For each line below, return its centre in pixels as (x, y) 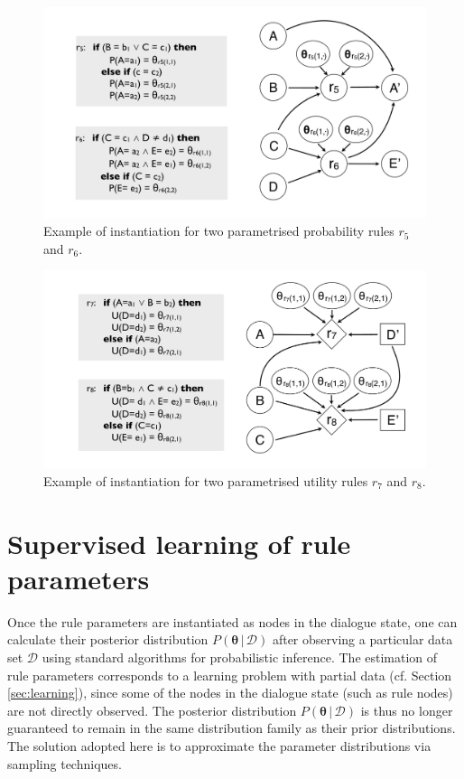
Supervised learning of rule (179, 543)
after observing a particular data (362, 639)
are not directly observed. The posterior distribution (152, 710)
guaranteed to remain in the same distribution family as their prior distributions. (232, 728)
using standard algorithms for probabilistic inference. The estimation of (240, 657)
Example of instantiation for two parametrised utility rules (206, 480)
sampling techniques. (65, 763)
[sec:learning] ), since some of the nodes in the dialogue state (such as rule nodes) (230, 693)
